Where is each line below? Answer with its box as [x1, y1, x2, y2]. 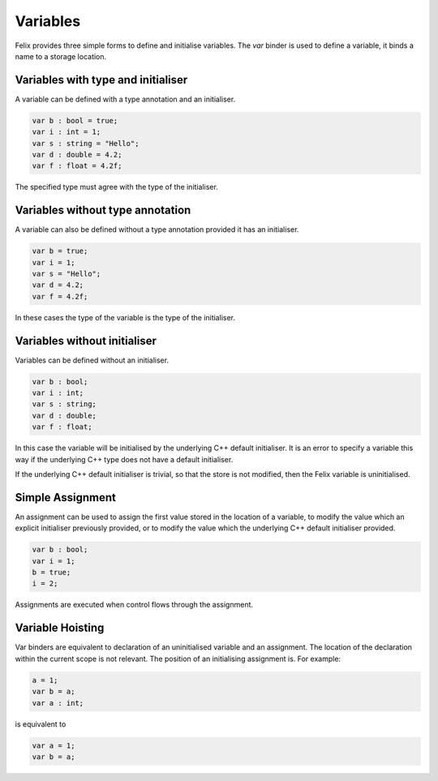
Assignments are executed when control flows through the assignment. [15, 600, 254, 610]
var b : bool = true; [32, 116, 118, 125]
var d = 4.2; [32, 281, 84, 290]
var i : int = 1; [32, 127, 101, 137]
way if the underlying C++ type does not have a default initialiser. [15, 454, 234, 464]
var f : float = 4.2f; [32, 161, 122, 170]
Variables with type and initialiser [15, 73, 188, 87]
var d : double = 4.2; [32, 150, 122, 159]
